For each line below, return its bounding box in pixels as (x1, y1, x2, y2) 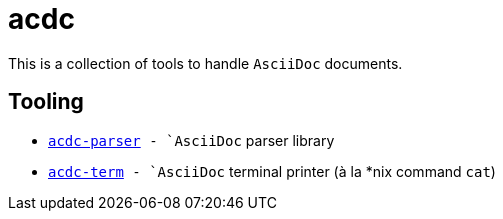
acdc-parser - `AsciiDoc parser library (48, 131, 335, 149)
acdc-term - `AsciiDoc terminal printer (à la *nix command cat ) (48, 162, 496, 180)
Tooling (8, 89, 84, 115)
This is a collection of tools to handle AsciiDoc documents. (8, 54, 403, 72)
